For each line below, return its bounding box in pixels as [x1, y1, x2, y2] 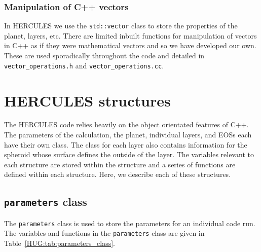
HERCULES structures [4, 90, 171, 111]
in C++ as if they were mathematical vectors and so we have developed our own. [4, 40, 256, 51]
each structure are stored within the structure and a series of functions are [4, 159, 236, 169]
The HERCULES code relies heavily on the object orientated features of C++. [4, 119, 249, 130]
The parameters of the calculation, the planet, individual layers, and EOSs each [4, 129, 252, 140]
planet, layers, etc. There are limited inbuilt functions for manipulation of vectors [4, 30, 257, 41]
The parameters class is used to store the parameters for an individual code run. [4, 218, 255, 228]
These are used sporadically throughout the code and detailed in [4, 50, 205, 61]
